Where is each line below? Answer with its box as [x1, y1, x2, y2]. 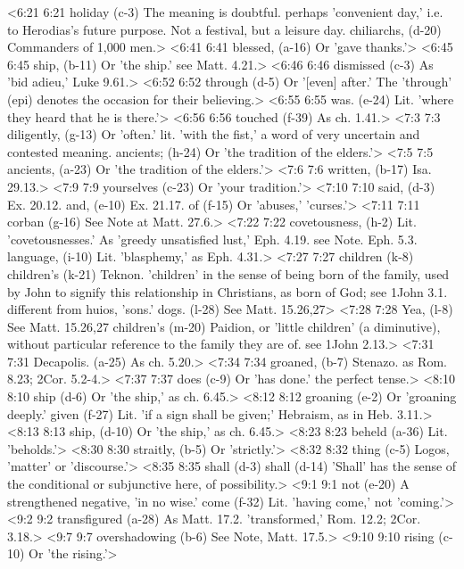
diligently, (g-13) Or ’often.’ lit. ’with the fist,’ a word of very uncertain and [7, 125, 420, 144]
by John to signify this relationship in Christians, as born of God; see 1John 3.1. [7, 282, 448, 301]
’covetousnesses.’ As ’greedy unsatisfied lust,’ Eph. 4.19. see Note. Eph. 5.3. [7, 229, 418, 248]
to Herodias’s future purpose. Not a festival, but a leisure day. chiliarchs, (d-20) [7, 20, 442, 38]
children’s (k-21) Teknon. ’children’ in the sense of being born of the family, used [7, 264, 450, 283]
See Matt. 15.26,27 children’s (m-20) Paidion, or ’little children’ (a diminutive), [7, 317, 441, 335]
